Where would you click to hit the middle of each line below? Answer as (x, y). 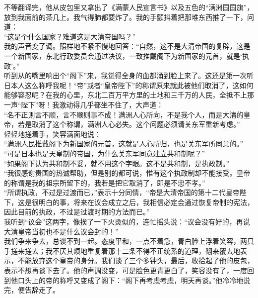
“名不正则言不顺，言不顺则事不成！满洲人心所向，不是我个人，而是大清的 (124, 114)
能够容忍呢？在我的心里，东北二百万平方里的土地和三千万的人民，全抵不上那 (129, 95)
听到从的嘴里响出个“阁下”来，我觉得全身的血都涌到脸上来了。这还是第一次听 (129, 75)
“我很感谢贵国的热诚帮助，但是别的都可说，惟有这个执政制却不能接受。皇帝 (127, 173)
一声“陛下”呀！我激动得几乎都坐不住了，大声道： (84, 104)
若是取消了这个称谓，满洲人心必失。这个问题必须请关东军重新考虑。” (129, 124)
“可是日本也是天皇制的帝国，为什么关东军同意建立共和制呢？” (105, 153)
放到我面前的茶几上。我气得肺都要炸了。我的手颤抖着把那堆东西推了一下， (126, 17)
